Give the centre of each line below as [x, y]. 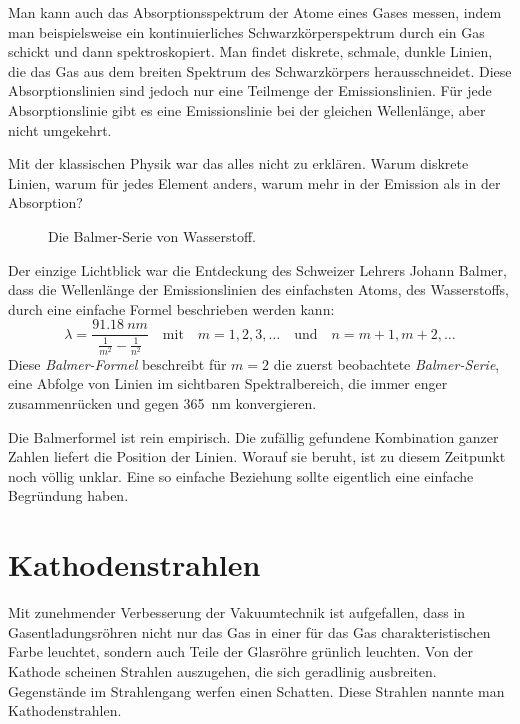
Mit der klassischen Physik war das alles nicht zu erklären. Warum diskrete [238, 163]
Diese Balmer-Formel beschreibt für [117, 363]
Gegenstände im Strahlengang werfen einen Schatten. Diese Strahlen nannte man [256, 690]
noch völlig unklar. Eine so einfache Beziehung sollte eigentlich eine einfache [241, 475]
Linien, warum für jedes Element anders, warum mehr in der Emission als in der [254, 182]
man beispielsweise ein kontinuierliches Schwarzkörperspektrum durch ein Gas [246, 31]
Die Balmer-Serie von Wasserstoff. [152, 235]
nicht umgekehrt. [60, 129]
